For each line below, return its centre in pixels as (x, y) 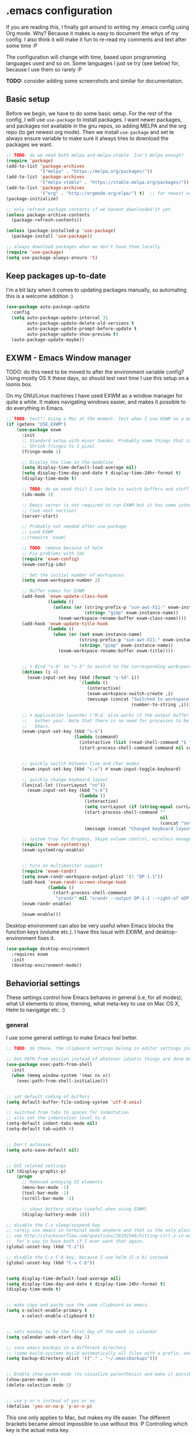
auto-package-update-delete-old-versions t (80, 323)
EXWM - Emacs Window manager (69, 358)
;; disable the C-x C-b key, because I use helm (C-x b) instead (87, 1257)
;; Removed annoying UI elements (62, 1182)
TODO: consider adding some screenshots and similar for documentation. (95, 81)
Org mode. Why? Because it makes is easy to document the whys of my (92, 33)
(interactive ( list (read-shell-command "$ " (135, 743)
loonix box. (19, 384)
